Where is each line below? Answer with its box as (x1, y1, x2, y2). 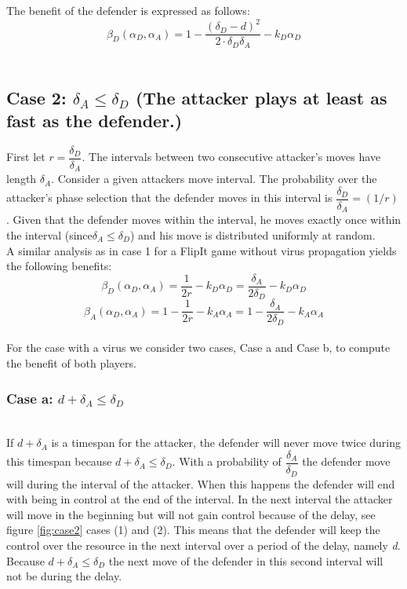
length (6, 170, 37, 187)
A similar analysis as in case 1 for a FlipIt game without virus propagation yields (6, 242, 397, 258)
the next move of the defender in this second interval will (108, 552, 383, 569)
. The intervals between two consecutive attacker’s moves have (82, 148, 381, 165)
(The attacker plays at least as (135, 85, 387, 109)
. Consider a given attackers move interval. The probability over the (51, 170, 377, 187)
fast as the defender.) (6, 108, 183, 132)
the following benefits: (6, 258, 112, 274)
